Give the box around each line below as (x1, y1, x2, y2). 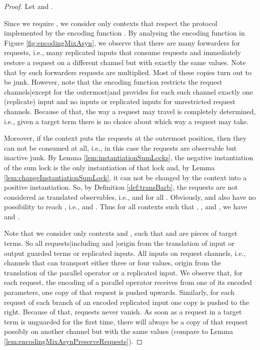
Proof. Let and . (4, 1, 53, 11)
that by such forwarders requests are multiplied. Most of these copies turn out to (4, 67, 252, 77)
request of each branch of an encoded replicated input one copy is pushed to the (4, 296, 249, 307)
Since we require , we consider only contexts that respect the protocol (4, 18, 217, 28)
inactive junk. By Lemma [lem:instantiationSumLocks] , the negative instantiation (4, 152, 253, 163)
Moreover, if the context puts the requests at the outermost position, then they (4, 133, 247, 143)
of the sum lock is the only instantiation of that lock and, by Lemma (4, 162, 215, 172)
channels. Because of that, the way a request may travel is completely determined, (4, 106, 256, 116)
